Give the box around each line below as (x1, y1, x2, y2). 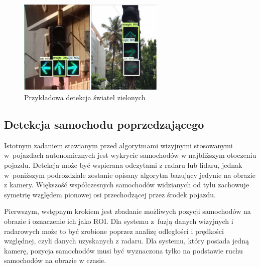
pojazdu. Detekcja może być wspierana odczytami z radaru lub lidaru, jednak (4, 160, 242, 170)
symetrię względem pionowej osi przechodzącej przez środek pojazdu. (4, 189, 216, 199)
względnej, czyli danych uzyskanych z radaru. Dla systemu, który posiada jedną (4, 235, 249, 246)
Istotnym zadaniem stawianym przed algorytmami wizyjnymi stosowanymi (4, 140, 233, 150)
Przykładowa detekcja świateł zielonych (24, 92, 146, 103)
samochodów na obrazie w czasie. (4, 255, 106, 265)
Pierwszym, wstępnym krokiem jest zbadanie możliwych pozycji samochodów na (4, 206, 251, 216)
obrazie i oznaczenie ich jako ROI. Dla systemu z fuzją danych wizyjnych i (4, 215, 233, 226)
